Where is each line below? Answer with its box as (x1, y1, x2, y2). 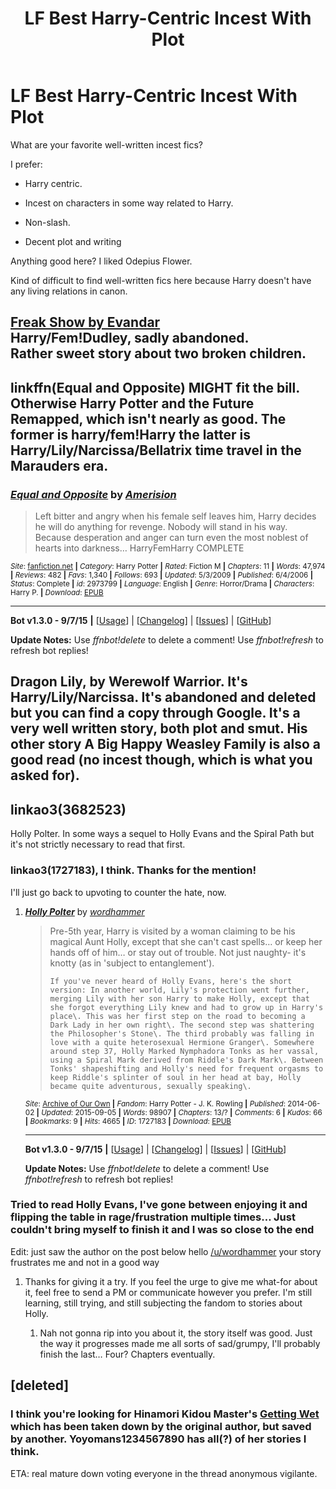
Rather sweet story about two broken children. (10, 345, 307, 362)
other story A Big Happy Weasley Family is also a (10, 736, 321, 753)
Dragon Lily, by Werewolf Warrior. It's (10, 673, 248, 691)
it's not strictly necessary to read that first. (10, 838, 186, 851)
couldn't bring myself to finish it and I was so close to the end (10, 1223, 315, 1237)
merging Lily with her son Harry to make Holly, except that (49, 993, 310, 1004)
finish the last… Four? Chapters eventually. (39, 1348, 216, 1360)
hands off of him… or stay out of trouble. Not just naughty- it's (49, 946, 307, 958)
